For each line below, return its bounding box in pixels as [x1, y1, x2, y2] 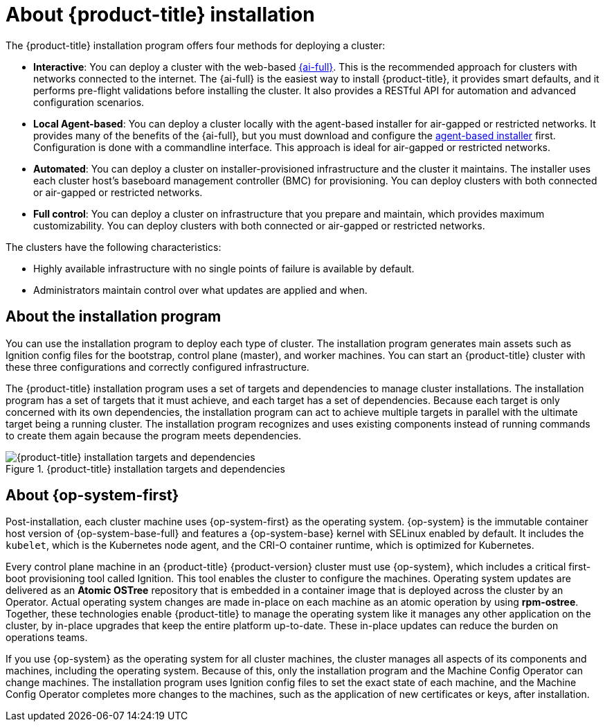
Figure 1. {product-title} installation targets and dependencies [6, 462, 285, 475]
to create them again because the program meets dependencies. [6, 429, 302, 441]
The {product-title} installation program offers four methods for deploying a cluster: [6, 39, 386, 51]
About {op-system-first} [6, 487, 179, 505]
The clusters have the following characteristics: [6, 240, 222, 253]
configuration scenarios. [33, 96, 145, 108]
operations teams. [6, 631, 88, 644]
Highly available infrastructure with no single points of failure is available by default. [33, 262, 415, 274]
